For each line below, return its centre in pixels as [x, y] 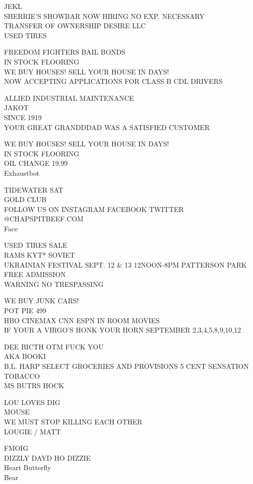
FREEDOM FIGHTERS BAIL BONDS [65, 52]
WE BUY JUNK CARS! [42, 301]
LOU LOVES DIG [32, 402]
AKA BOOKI [25, 356]
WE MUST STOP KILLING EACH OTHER [73, 421]
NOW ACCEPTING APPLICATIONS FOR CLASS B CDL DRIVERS [113, 81]
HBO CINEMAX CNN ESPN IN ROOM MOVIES [82, 320]
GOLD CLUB [25, 199]
